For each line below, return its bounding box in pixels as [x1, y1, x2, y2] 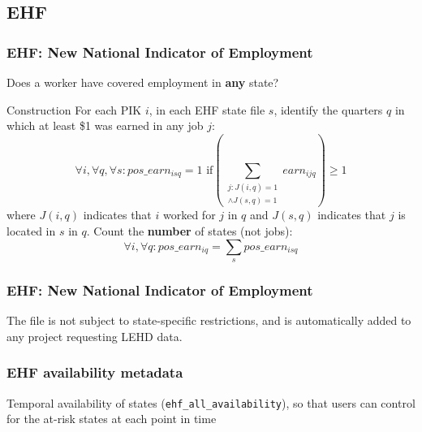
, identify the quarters [273, 101, 383, 118]
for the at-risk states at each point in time [6, 410, 217, 427]
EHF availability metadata [6, 362, 183, 382]
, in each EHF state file [149, 101, 265, 118]
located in [6, 222, 56, 239]
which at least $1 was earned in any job [6, 117, 204, 134]
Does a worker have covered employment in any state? [6, 74, 279, 90]
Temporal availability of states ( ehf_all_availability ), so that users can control [6, 394, 416, 411]
